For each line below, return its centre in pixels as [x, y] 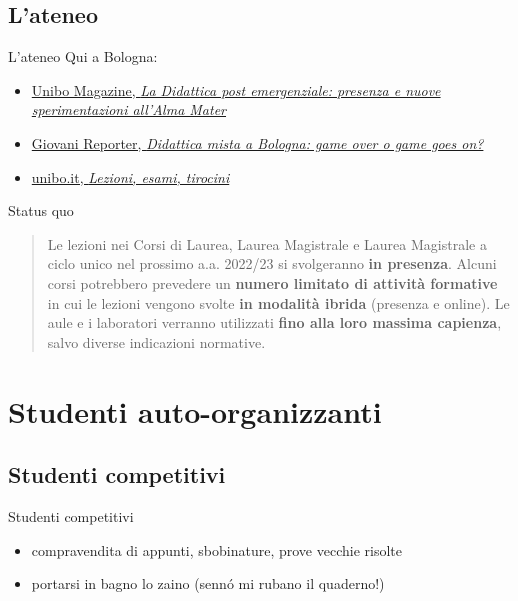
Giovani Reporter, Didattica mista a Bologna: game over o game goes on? [257, 142]
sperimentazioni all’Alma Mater [129, 109]
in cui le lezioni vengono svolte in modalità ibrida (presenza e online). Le [278, 302]
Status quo [41, 210]
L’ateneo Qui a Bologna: [83, 56]
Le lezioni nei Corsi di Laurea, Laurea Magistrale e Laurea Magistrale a [267, 243]
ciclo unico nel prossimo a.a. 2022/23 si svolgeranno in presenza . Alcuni [272, 263]
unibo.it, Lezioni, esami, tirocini [130, 176]
